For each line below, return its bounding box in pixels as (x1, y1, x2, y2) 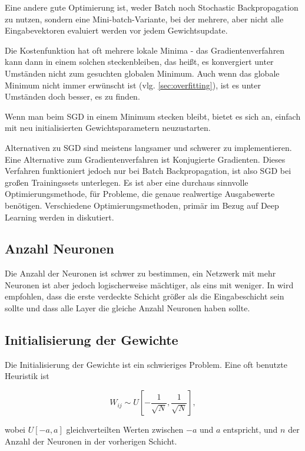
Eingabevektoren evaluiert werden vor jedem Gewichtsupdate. (5, 24, 228, 37)
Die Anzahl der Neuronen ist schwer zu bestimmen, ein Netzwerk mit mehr (5, 267, 276, 279)
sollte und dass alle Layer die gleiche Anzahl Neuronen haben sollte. (5, 302, 250, 314)
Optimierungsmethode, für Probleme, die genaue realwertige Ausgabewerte (5, 187, 275, 200)
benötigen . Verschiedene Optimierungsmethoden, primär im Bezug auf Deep (5, 199, 279, 211)
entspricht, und (223, 423, 278, 436)
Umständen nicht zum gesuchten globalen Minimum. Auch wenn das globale (5, 67, 280, 79)
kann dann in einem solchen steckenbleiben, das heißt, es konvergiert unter (5, 55, 274, 68)
